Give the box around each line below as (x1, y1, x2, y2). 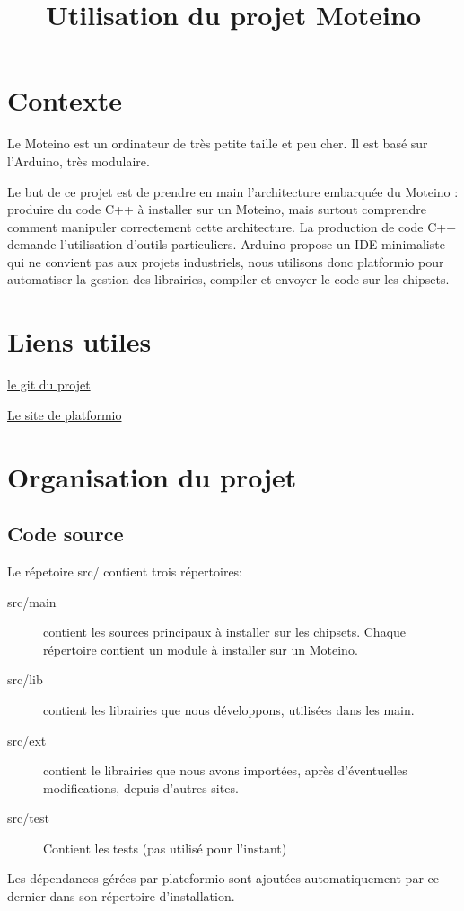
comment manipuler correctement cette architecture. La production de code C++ (7, 217, 457, 236)
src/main (7, 592, 57, 611)
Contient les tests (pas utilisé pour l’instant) (43, 838, 287, 857)
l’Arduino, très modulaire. (7, 151, 150, 170)
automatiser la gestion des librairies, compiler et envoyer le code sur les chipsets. (7, 270, 450, 289)
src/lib (7, 670, 43, 689)
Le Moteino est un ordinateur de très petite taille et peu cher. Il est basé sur (7, 134, 428, 153)
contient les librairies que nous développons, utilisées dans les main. (43, 700, 415, 719)
